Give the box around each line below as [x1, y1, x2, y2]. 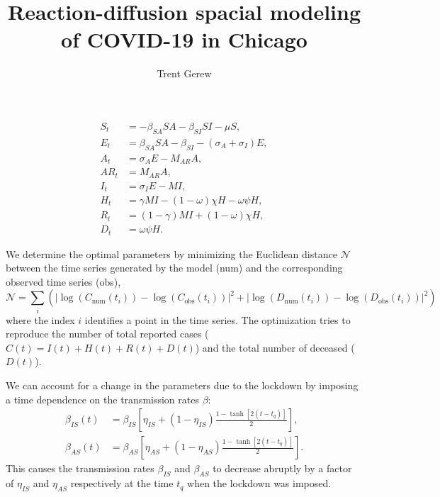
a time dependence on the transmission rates [6, 391, 199, 406]
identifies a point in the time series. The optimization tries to [84, 312, 351, 327]
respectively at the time [70, 476, 174, 491]
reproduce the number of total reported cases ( [6, 326, 209, 341]
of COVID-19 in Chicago [61, 25, 308, 54]
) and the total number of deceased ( [195, 340, 355, 354]
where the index [6, 312, 75, 327]
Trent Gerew [157, 66, 212, 81]
